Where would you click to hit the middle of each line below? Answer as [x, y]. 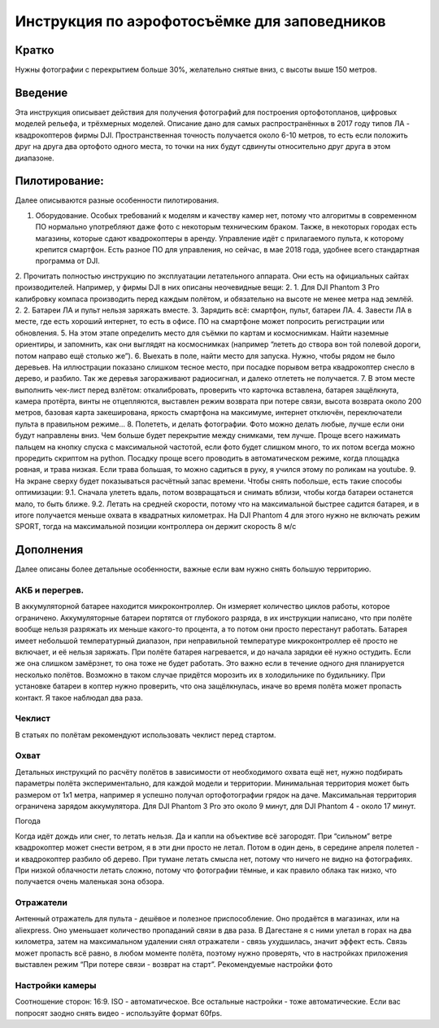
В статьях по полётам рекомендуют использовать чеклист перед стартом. [146, 735]
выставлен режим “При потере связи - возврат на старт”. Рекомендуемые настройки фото [174, 965]
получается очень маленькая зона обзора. [89, 881]
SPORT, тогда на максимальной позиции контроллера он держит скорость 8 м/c [156, 527]
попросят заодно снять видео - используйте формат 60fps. [119, 1013]
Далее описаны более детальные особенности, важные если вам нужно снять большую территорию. [193, 569]
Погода [28, 821]
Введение [41, 92]
